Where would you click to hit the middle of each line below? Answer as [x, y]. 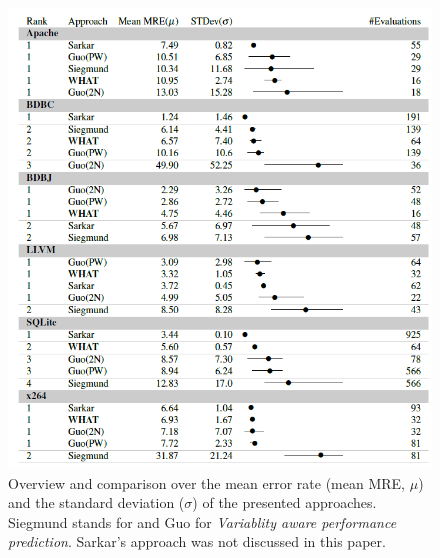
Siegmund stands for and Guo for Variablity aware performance [202, 521]
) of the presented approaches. [284, 502]
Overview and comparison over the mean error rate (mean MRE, [206, 482]
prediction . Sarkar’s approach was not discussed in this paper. [197, 541]
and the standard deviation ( [96, 502]
